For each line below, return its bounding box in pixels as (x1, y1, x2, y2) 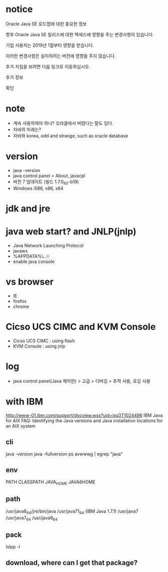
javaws (13, 248, 28, 254)
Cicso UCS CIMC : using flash (13, 338, 75, 344)
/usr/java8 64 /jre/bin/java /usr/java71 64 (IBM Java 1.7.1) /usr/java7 (6, 508, 139, 515)
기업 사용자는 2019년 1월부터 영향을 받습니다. (6, 42, 95, 48)
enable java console (13, 258, 55, 265)
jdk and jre (6, 203, 51, 214)
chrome (13, 303, 29, 309)
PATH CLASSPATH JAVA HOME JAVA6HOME (6, 479, 96, 486)
